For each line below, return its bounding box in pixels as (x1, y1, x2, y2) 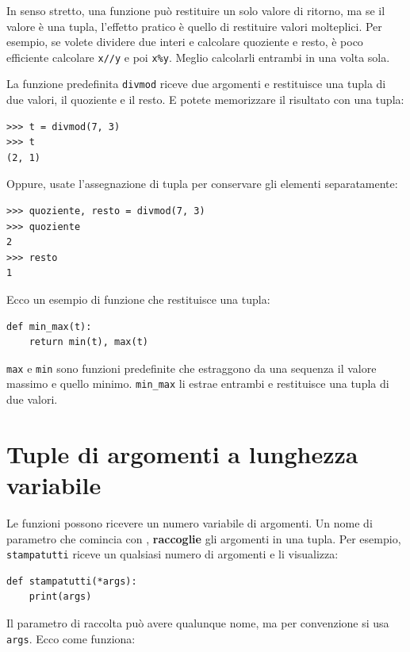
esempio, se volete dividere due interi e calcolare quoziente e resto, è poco (6, 33, 363, 50)
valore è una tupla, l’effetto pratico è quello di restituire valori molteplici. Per (6, 17, 382, 34)
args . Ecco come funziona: (6, 630, 136, 646)
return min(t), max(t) (29, 336, 148, 348)
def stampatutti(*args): (6, 575, 137, 587)
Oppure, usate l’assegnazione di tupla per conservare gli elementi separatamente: (6, 175, 398, 192)
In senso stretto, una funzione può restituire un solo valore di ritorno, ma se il (6, 2, 385, 18)
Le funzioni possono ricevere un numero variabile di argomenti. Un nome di (6, 515, 373, 531)
